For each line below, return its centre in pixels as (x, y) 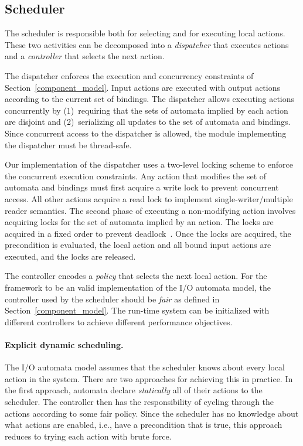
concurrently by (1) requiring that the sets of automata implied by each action (147, 110)
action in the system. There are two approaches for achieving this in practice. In (149, 378)
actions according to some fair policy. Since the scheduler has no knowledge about (152, 413)
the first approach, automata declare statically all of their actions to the (134, 390)
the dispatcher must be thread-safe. (68, 144)
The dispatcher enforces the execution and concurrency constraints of (129, 75)
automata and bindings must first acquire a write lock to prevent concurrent (142, 187)
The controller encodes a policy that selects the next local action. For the (136, 276)
